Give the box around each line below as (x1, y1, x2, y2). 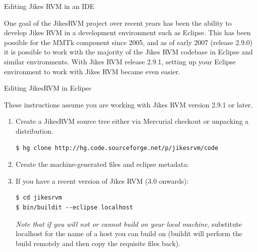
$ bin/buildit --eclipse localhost (15, 203, 133, 211)
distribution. (15, 125, 54, 136)
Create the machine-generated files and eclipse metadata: (15, 159, 189, 169)
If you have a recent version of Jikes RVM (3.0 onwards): (15, 175, 189, 186)
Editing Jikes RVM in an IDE (4, 1, 95, 11)
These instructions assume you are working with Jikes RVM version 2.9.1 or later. (4, 99, 253, 109)
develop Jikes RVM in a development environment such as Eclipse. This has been (4, 27, 251, 38)
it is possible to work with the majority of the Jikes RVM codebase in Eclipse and (4, 47, 253, 57)
